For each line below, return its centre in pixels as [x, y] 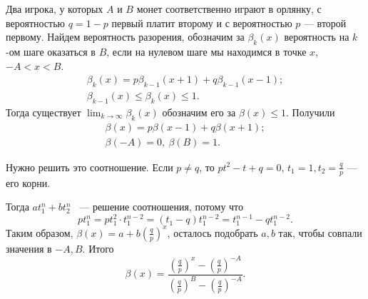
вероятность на [317, 37]
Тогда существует [44, 112]
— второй [325, 22]
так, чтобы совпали [320, 232]
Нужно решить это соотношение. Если [90, 167]
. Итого [98, 248]
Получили [313, 112]
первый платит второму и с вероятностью [202, 22]
